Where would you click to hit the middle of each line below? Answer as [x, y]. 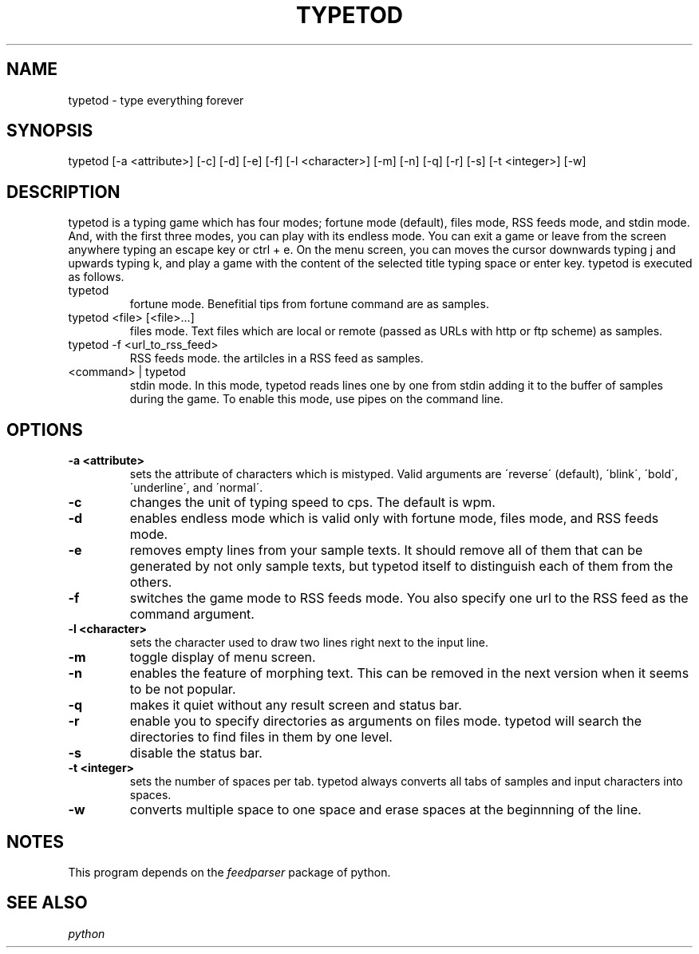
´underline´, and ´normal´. [196, 488]
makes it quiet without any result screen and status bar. [296, 705]
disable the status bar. [196, 753]
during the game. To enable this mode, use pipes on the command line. [316, 399]
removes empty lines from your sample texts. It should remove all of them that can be [386, 550]
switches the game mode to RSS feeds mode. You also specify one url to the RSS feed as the [409, 598]
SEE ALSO [47, 903]
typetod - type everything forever [156, 100]
